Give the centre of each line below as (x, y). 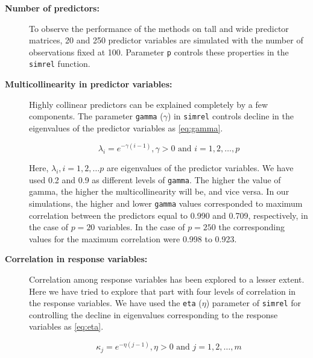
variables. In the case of (141, 227)
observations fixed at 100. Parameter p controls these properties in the (159, 52)
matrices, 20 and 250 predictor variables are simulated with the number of (166, 40)
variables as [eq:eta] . (66, 326)
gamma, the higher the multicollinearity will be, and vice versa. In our (159, 191)
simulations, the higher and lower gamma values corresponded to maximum (166, 203)
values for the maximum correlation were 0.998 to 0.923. (133, 238)
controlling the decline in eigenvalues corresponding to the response (153, 314)
